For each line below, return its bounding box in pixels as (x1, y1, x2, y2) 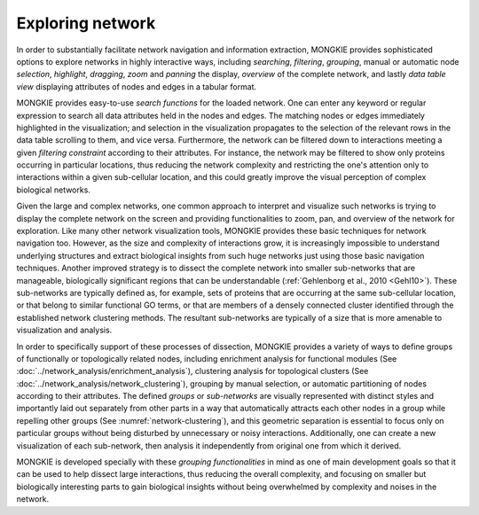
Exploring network (16, 13, 156, 33)
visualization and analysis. (16, 324, 113, 336)
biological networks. (16, 184, 90, 195)
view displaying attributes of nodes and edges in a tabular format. (16, 81, 257, 92)
